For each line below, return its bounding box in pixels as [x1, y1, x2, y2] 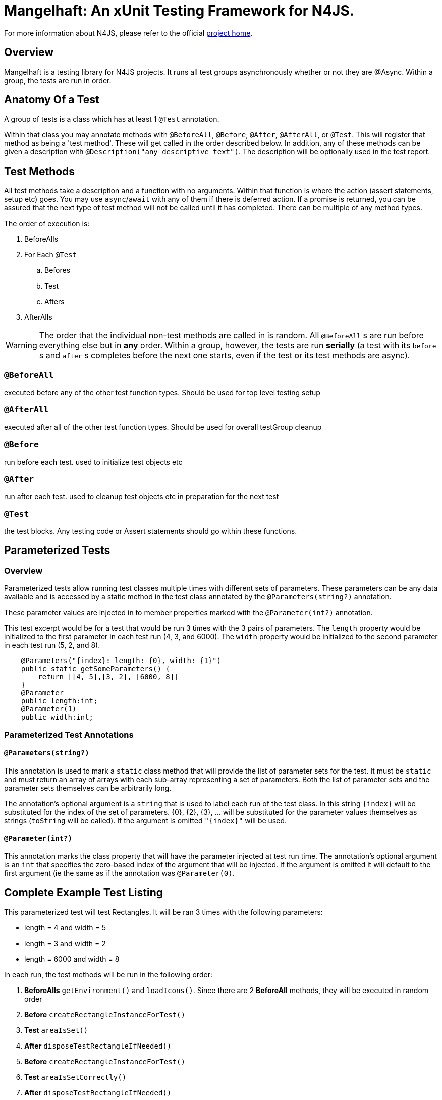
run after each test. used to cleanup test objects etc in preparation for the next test [4, 492, 279, 501]
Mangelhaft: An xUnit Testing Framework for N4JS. [4, 2, 355, 19]
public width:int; [21, 713, 94, 722]
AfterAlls [24, 313, 52, 322]
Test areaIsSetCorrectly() [24, 1072, 127, 1081]
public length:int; [21, 697, 98, 705]
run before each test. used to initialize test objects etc [4, 457, 183, 466]
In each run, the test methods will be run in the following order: [4, 970, 212, 979]
